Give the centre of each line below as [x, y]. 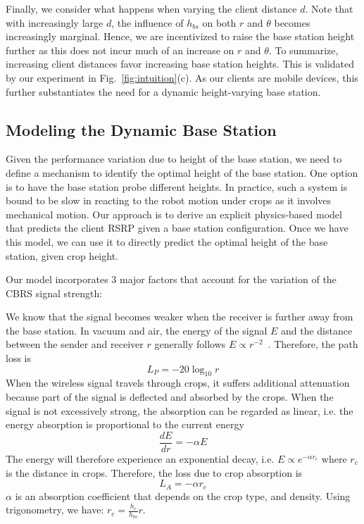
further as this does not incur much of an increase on [120, 50]
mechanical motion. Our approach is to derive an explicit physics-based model [174, 214]
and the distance [316, 330]
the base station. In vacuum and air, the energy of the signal [137, 330]
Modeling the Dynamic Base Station [141, 129]
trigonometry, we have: [55, 510]
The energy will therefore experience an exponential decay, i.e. [140, 458]
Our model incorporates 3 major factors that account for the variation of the [171, 279]
